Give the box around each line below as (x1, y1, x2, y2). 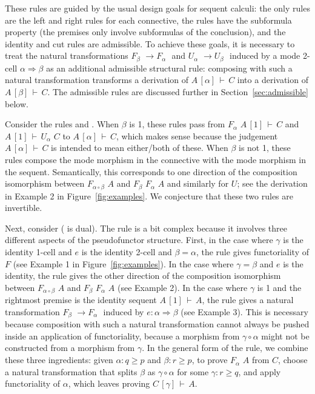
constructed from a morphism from (5, 341, 135, 354)
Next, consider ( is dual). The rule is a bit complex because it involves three (5, 221, 287, 234)
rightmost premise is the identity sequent (5, 293, 157, 306)
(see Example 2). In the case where (117, 281, 248, 293)
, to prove (191, 353, 228, 366)
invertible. (5, 201, 42, 214)
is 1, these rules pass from (129, 118, 225, 130)
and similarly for (167, 177, 229, 190)
